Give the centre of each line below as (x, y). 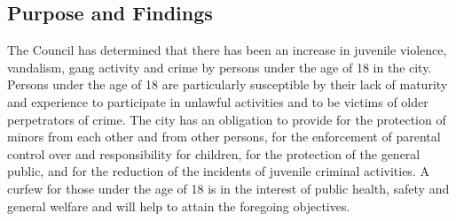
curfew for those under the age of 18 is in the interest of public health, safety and (228, 188)
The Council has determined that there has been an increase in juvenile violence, (227, 50)
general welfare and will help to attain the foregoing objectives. (179, 206)
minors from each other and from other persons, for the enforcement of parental (224, 137)
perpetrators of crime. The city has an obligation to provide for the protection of (227, 119)
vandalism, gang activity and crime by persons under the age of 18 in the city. (220, 67)
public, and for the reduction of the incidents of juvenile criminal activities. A (218, 171)
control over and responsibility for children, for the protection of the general (214, 153)
